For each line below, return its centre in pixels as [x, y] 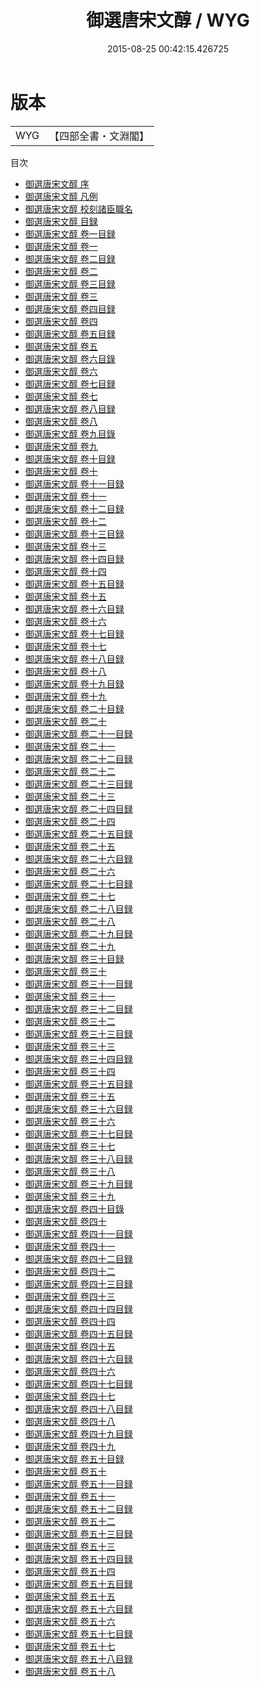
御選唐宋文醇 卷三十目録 [74, 958]
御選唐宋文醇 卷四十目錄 [74, 1208]
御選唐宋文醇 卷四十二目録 [78, 1258]
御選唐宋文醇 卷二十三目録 [78, 783]
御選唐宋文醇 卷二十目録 [74, 708]
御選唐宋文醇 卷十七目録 [74, 633]
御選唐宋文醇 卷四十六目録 [78, 1358]
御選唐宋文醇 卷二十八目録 [78, 908]
